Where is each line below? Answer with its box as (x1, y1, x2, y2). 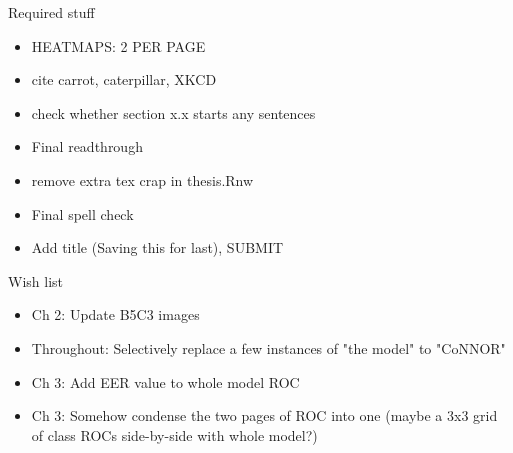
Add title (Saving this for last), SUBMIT (31, 237, 284, 258)
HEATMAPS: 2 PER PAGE (31, 35, 206, 56)
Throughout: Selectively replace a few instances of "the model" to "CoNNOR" (31, 337, 506, 358)
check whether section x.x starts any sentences (31, 102, 316, 123)
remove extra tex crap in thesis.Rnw (31, 169, 254, 190)
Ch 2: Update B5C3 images (31, 304, 200, 325)
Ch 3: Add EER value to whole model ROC (31, 371, 300, 392)
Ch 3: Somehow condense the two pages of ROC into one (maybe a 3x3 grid (31, 405, 498, 426)
